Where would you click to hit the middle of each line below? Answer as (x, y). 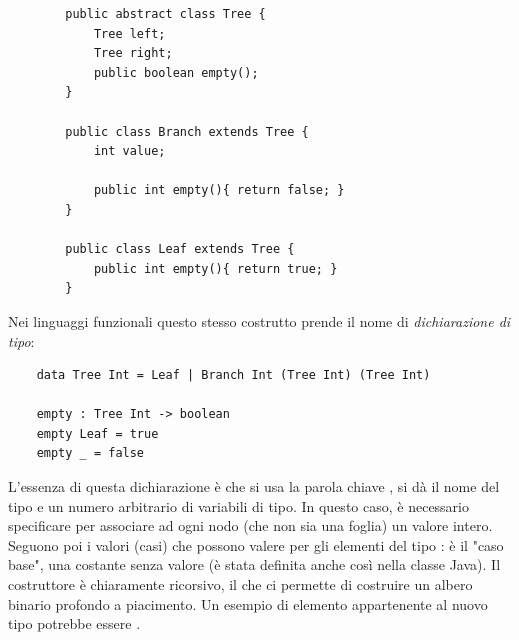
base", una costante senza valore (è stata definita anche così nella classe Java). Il (254, 564)
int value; (129, 151)
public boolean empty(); (176, 72)
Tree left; (129, 33)
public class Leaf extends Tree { (180, 249)
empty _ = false (90, 453)
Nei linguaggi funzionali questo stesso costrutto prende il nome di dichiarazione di (259, 320)
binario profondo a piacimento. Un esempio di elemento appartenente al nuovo (248, 603)
